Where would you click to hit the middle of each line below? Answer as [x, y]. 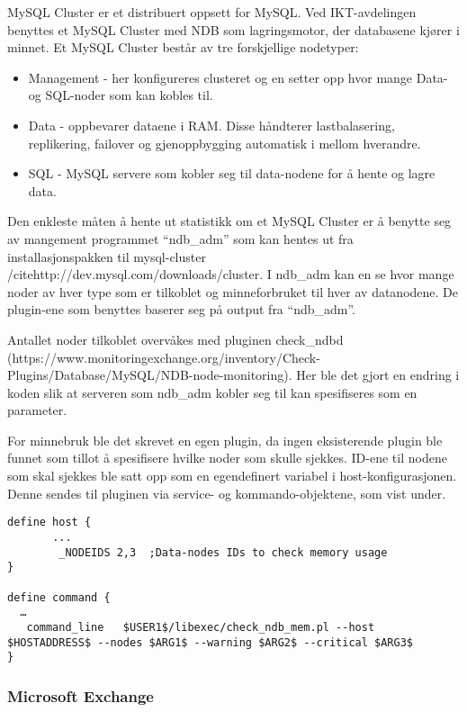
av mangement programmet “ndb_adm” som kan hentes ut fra [180, 238]
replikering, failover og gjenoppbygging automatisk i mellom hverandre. [225, 143]
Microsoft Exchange [81, 695]
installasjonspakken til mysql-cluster [107, 256]
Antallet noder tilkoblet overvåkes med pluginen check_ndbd [175, 339]
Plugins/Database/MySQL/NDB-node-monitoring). [150, 375]
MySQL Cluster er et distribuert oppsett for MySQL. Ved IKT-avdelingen [212, 12]
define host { [49, 523]
